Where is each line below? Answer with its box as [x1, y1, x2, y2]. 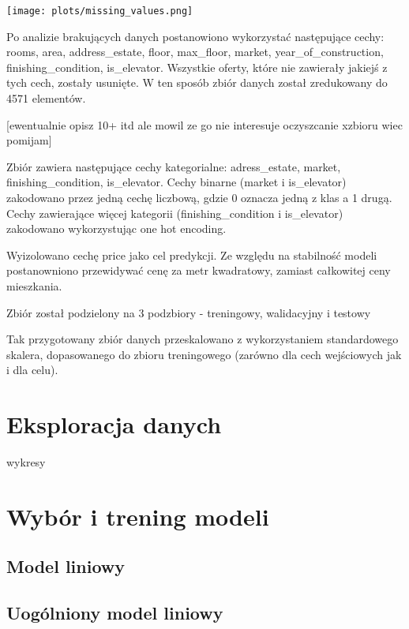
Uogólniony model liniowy [6, 601, 223, 625]
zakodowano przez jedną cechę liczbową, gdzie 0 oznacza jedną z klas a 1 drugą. [6, 189, 392, 205]
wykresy [6, 454, 46, 470]
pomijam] [6, 132, 52, 148]
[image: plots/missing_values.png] [6, 6, 193, 17]
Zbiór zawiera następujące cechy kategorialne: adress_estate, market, [6, 158, 341, 174]
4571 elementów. [6, 90, 86, 107]
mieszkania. [6, 277, 62, 294]
